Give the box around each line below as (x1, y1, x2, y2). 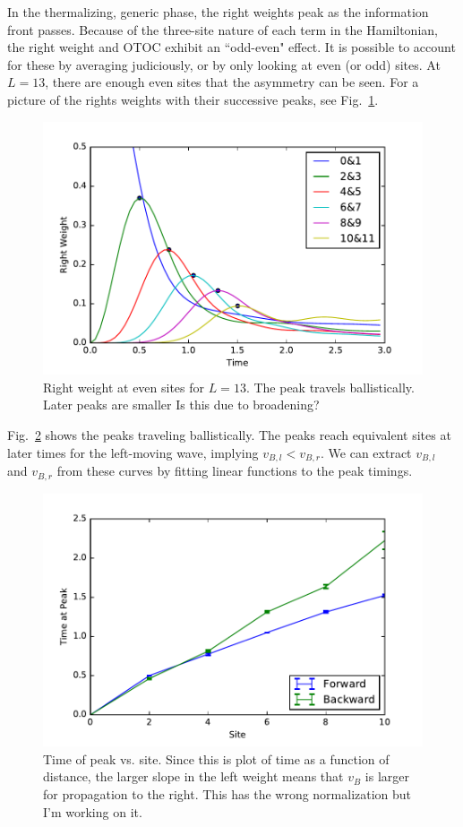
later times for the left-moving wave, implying (7, 443, 259, 461)
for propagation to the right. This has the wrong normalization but (43, 784, 412, 803)
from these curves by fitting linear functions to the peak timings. (56, 461, 413, 480)
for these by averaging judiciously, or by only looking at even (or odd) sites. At (7, 55, 441, 73)
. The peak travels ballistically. (245, 377, 415, 396)
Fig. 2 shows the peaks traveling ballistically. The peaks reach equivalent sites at (7, 426, 451, 444)
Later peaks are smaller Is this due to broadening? (43, 395, 320, 414)
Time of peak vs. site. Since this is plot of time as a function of (43, 749, 390, 768)
